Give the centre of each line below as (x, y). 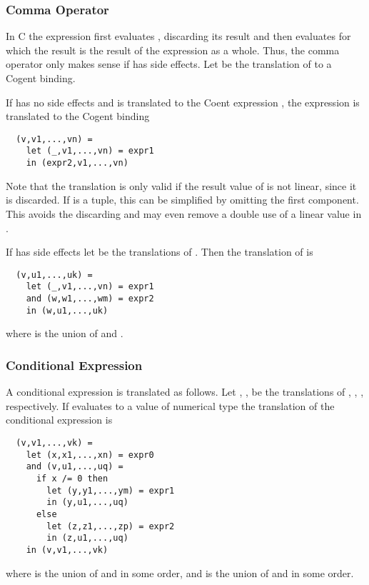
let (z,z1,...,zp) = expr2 (111, 526)
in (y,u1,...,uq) (87, 502)
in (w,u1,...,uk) (67, 310)
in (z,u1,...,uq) (87, 538)
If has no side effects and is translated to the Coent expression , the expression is (183, 102)
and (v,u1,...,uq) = (75, 467)
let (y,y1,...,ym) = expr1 (111, 490)
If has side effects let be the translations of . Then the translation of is (160, 252)
